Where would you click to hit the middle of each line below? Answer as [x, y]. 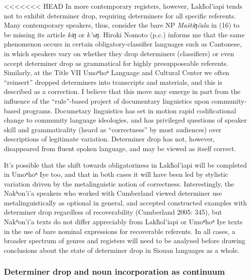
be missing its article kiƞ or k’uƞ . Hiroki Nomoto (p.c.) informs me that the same [124, 34]
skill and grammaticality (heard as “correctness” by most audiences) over [113, 129]
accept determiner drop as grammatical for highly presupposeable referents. [116, 63]
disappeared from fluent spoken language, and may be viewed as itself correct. [120, 148]
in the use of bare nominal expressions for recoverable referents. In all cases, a [120, 231]
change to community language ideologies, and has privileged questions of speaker [125, 120]
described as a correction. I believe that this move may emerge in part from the [122, 91]
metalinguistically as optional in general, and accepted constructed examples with [125, 202]
